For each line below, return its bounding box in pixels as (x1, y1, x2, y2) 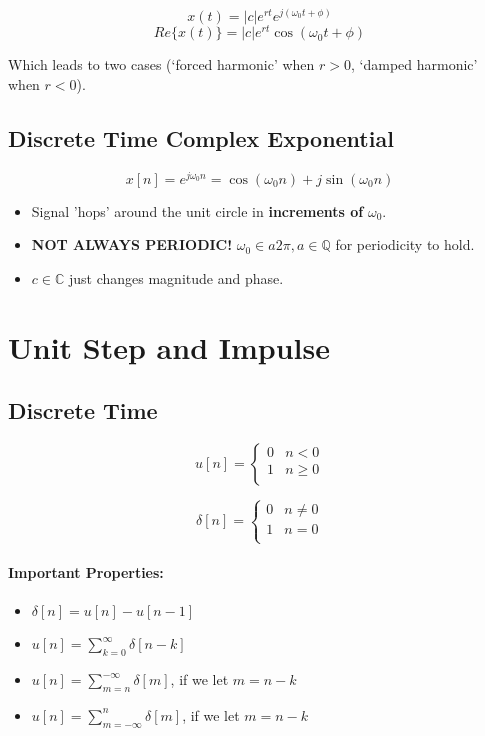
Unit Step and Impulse (8, 326, 331, 367)
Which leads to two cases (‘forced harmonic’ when (8, 54, 315, 75)
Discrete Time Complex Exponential (8, 122, 394, 153)
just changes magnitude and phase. (68, 267, 284, 288)
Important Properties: (8, 562, 164, 583)
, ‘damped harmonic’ (350, 54, 478, 75)
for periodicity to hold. (335, 234, 475, 255)
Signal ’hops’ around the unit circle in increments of (31, 200, 364, 221)
